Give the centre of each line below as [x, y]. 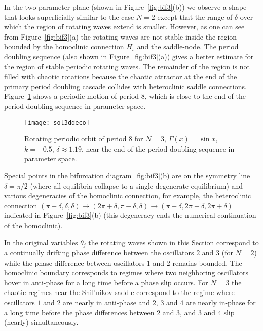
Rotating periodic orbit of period [76, 139]
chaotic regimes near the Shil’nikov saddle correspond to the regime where [119, 292]
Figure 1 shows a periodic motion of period [72, 96]
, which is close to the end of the [195, 96]
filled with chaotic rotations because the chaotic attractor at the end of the [121, 76]
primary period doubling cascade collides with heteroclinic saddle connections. [125, 86]
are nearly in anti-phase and [107, 302]
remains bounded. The [207, 262]
